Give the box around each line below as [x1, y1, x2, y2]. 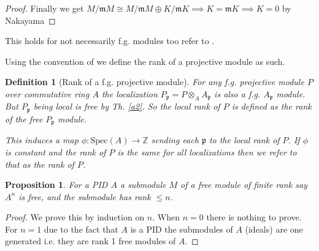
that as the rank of [5, 157, 74, 170]
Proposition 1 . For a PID [5, 178, 108, 191]
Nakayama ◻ [5, 13, 56, 26]
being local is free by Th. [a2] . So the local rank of [33, 100, 220, 113]
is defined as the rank [231, 100, 312, 113]
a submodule [120, 178, 166, 191]
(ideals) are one [245, 222, 303, 235]
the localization [101, 87, 158, 100]
